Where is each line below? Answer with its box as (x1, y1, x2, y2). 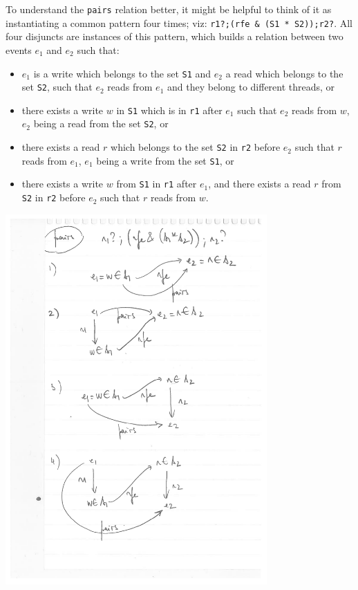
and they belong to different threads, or (167, 80, 335, 94)
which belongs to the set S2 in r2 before (111, 140, 281, 154)
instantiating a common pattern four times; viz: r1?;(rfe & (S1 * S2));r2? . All (6, 15, 353, 30)
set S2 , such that (21, 80, 93, 94)
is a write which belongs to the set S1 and (33, 66, 211, 80)
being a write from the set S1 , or (96, 153, 234, 167)
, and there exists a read (208, 176, 311, 191)
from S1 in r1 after (116, 176, 197, 191)
